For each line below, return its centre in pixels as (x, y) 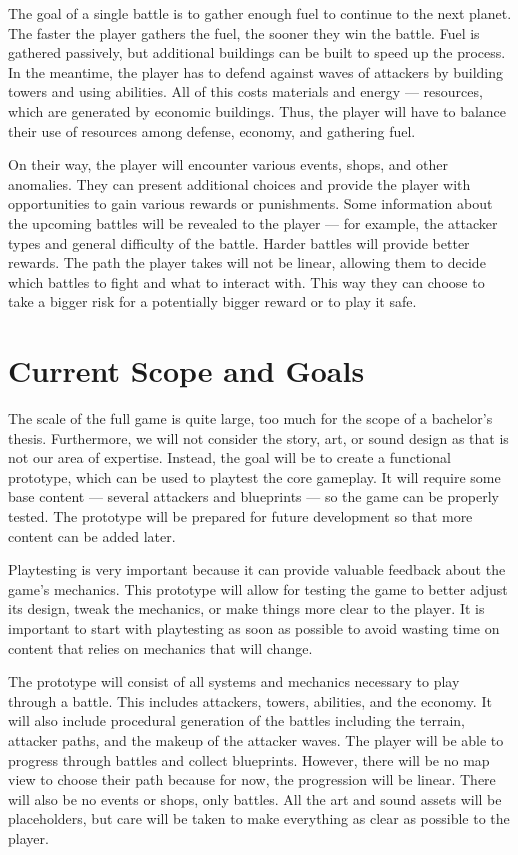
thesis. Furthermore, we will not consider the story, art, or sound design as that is (258, 437)
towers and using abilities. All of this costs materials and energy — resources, (245, 91)
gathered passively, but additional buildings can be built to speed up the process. (257, 52)
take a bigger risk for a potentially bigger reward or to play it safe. (212, 301)
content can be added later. (92, 535)
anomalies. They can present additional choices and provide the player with (239, 183)
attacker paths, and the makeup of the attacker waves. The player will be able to (256, 739)
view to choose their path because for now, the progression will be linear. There (252, 779)
